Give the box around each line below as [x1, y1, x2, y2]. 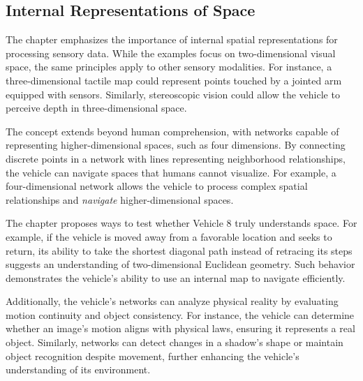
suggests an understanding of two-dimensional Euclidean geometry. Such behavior [6, 257, 355, 271]
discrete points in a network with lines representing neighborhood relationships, [6, 151, 346, 165]
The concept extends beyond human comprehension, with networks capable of [6, 124, 339, 138]
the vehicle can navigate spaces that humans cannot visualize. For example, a [6, 165, 336, 179]
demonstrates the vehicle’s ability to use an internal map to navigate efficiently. [6, 270, 346, 285]
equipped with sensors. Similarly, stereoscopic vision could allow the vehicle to [6, 87, 340, 101]
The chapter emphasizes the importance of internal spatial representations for [6, 32, 338, 47]
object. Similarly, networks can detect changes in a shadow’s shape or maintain [6, 335, 343, 350]
